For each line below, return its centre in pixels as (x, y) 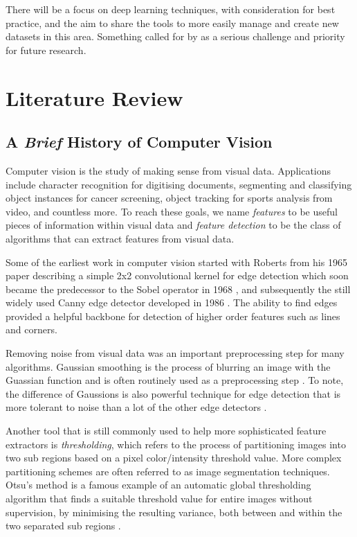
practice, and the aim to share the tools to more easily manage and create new (172, 23)
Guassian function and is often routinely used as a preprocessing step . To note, (175, 380)
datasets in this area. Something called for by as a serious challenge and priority (175, 36)
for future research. (46, 50)
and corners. (31, 329)
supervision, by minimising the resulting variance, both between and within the (174, 512)
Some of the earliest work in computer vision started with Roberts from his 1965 (176, 262)
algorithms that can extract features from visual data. (120, 238)
